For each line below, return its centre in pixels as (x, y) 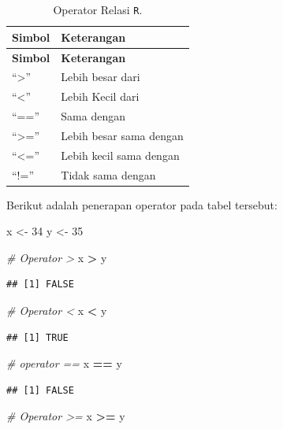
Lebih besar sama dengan (122, 135)
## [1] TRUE (37, 337)
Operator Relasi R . (98, 9)
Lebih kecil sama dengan (120, 155)
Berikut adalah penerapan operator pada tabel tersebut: (142, 204)
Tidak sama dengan (108, 174)
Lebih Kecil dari (100, 96)
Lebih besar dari (101, 77)
